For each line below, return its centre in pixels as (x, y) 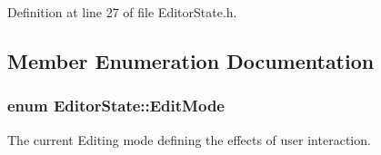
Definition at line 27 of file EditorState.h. (122, 12)
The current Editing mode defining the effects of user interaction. (189, 139)
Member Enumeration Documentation (191, 60)
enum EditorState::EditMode (116, 106)
